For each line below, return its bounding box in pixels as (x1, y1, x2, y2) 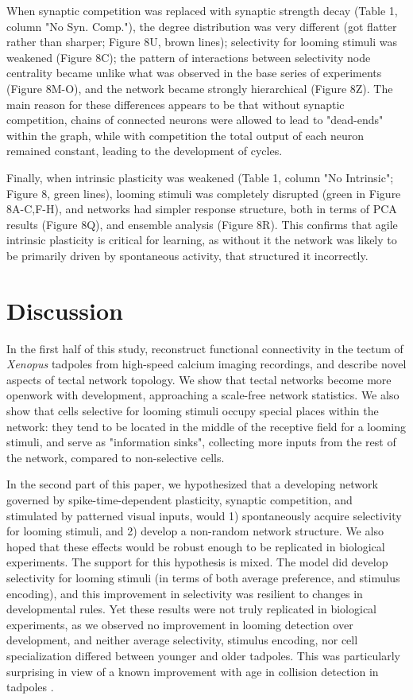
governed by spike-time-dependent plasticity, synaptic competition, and (6, 491, 353, 507)
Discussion (6, 294, 123, 326)
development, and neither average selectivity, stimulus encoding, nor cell (6, 632, 358, 648)
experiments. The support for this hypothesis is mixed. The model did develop (6, 554, 388, 570)
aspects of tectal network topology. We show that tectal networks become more (6, 371, 392, 387)
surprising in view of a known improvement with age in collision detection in (6, 663, 379, 679)
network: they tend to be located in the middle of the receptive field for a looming (6, 418, 406, 434)
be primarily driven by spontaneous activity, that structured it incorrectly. (6, 247, 369, 263)
